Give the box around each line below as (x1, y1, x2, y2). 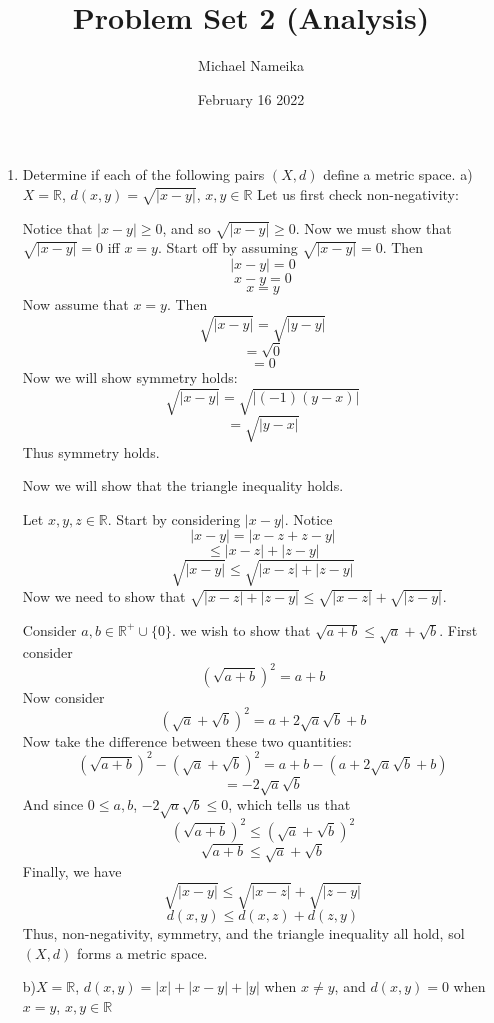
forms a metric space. (77, 942, 208, 963)
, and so (162, 217, 211, 238)
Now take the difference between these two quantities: (22, 730, 352, 751)
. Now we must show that (295, 217, 452, 238)
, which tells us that (228, 794, 351, 815)
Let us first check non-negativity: (257, 183, 459, 204)
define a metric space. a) (323, 164, 473, 185)
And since (22, 794, 84, 815)
